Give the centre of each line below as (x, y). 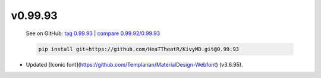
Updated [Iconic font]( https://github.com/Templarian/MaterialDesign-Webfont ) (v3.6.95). (134, 64)
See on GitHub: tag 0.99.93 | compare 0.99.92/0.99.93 (93, 33)
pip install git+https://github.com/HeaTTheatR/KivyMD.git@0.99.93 (139, 49)
